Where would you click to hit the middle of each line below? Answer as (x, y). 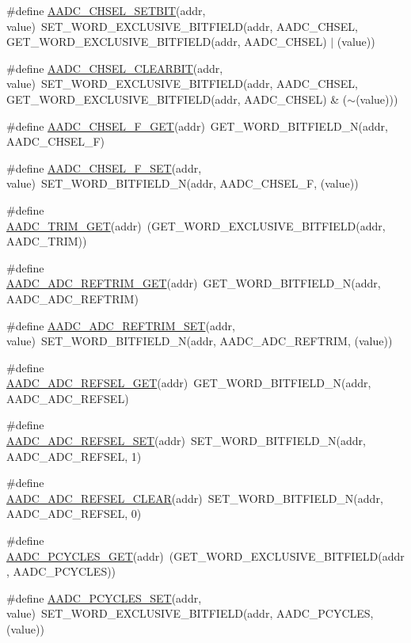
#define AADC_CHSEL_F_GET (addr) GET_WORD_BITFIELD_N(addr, (197, 126)
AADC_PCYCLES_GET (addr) (85, 555)
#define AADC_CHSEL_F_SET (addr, (104, 167)
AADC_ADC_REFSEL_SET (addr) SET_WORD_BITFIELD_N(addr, (186, 441)
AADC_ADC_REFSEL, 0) (74, 514)
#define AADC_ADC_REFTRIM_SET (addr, (121, 325)
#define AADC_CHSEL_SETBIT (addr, (106, 10)
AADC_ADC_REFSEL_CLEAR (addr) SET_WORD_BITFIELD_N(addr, (195, 498)
